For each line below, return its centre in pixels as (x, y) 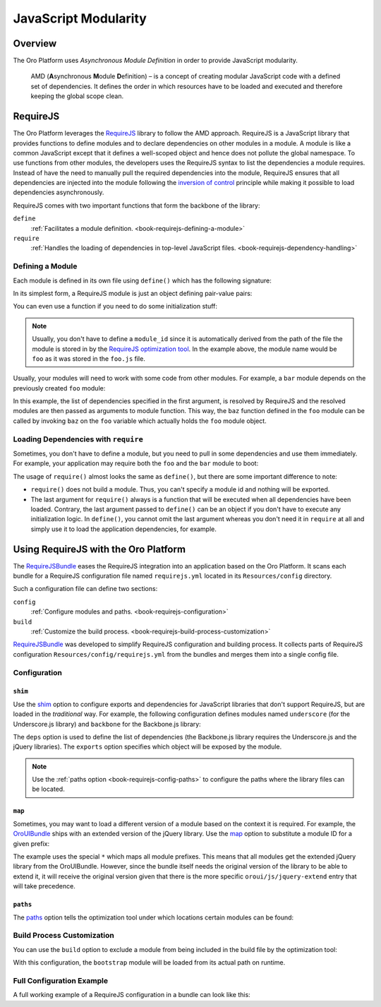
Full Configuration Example (61, 980)
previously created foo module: (59, 388)
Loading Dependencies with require (78, 439)
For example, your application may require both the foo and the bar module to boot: (136, 463)
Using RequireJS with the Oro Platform (99, 549)
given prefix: (31, 843)
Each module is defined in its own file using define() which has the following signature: (142, 280)
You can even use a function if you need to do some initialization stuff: (115, 306)
